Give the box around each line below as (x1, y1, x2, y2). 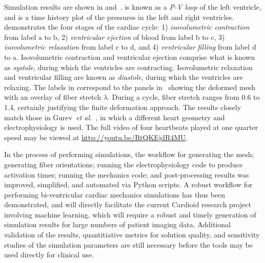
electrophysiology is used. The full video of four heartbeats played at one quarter (4, 122, 258, 133)
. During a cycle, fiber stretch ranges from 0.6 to (108, 92, 260, 102)
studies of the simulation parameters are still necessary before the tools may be (4, 239, 253, 250)
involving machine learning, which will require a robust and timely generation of (4, 209, 256, 220)
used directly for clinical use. (4, 249, 94, 260)
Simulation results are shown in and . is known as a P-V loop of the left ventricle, (4, 2, 261, 12)
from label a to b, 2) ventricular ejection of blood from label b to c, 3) (4, 31, 225, 42)
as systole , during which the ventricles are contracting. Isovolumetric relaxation (4, 61, 253, 72)
